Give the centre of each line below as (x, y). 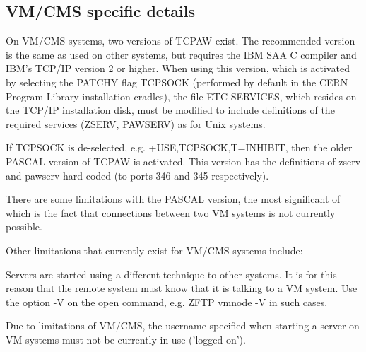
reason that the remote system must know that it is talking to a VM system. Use (182, 288)
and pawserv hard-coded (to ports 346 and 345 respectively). (137, 175)
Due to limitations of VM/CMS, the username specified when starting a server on (183, 325)
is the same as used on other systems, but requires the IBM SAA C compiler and (181, 54)
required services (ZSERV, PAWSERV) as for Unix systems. (136, 123)
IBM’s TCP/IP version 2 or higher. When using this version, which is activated (178, 68)
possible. (24, 227)
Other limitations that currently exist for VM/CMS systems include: (154, 250)
